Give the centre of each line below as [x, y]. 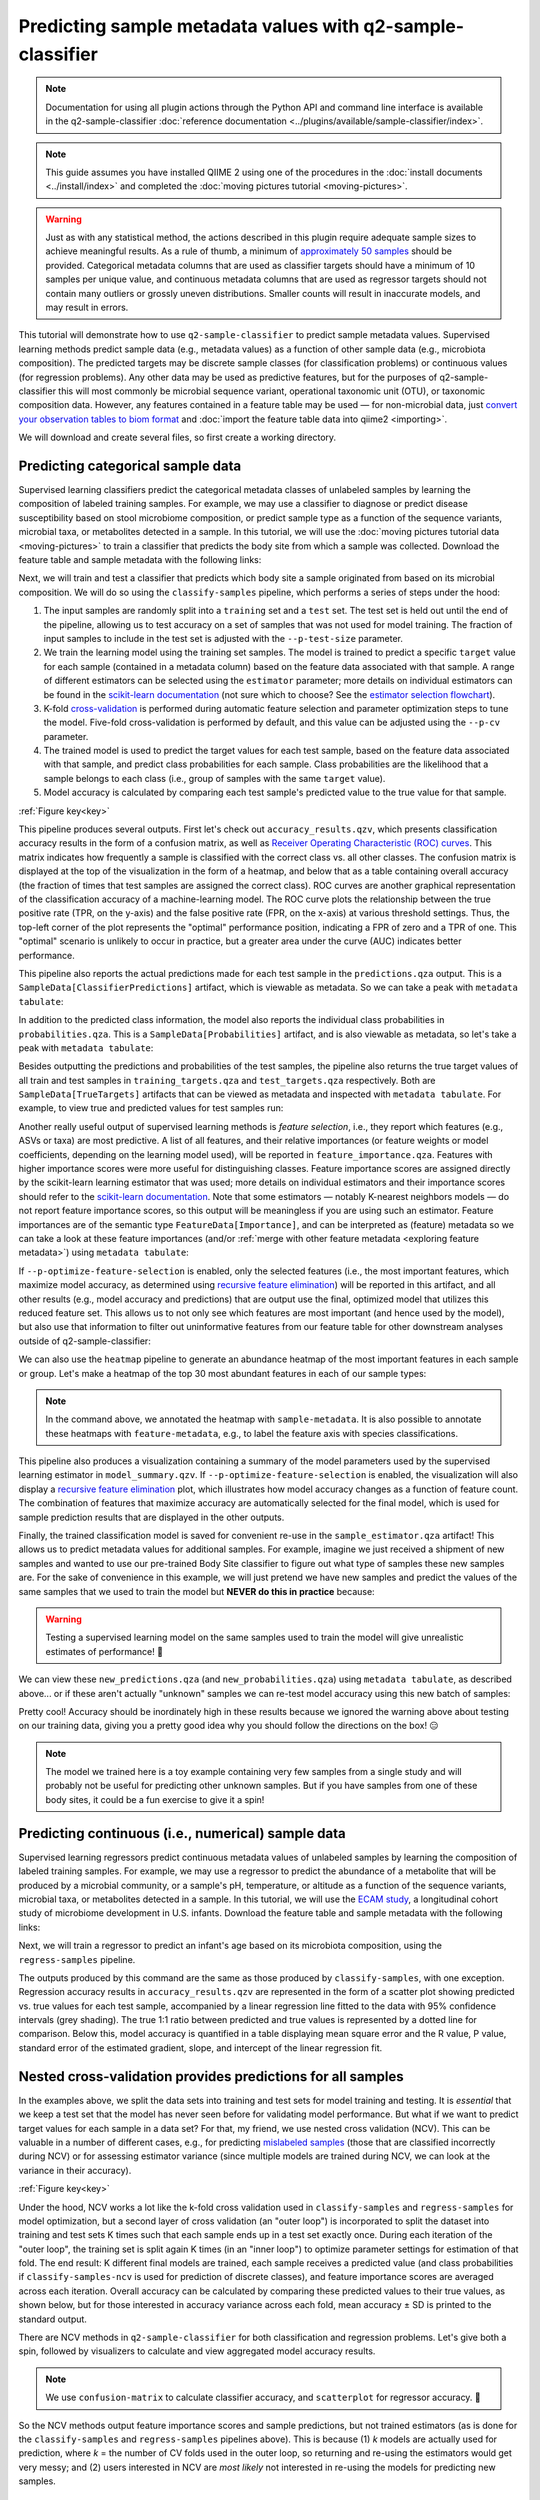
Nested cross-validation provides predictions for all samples [211, 2076]
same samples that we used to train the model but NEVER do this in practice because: [196, 1591]
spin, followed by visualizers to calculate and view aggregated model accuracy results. [197, 2351]
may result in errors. [87, 307]
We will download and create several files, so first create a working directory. [177, 437]
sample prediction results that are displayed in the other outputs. [151, 1517]
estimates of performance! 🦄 [104, 1651]
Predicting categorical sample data [130, 465]
